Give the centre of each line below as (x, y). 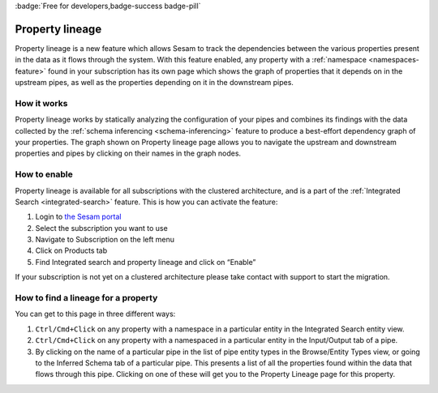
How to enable (44, 174)
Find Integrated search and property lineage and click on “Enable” (146, 262)
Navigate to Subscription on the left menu (105, 240)
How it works (41, 103)
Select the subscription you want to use (101, 228)
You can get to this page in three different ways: (95, 314)
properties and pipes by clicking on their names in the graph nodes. (128, 153)
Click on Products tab (71, 250)
